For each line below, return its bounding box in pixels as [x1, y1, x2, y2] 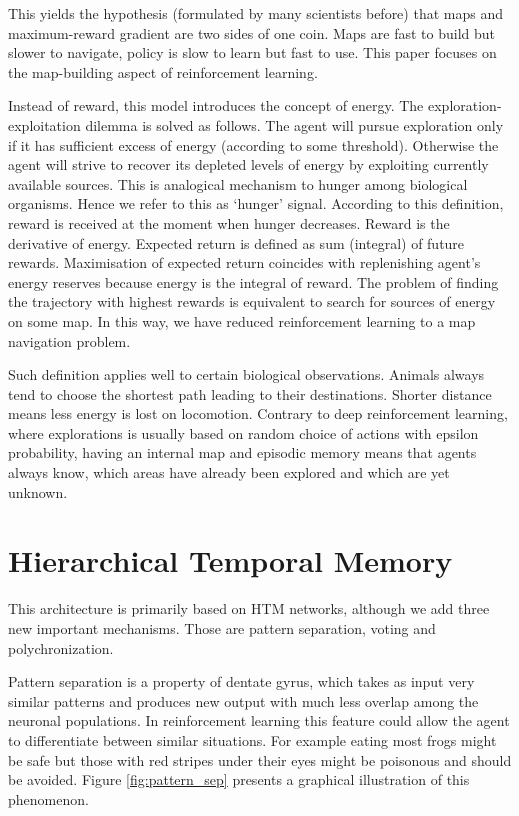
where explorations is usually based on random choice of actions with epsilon [8, 422, 479, 443]
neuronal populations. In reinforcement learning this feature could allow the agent [8, 710, 510, 731]
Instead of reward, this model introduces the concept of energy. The [8, 95, 424, 116]
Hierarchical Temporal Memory [8, 540, 453, 581]
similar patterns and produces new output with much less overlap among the [8, 690, 479, 711]
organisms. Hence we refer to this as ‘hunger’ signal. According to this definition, [8, 193, 504, 214]
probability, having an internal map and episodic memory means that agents [8, 442, 477, 463]
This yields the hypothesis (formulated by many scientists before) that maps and [8, 3, 503, 23]
